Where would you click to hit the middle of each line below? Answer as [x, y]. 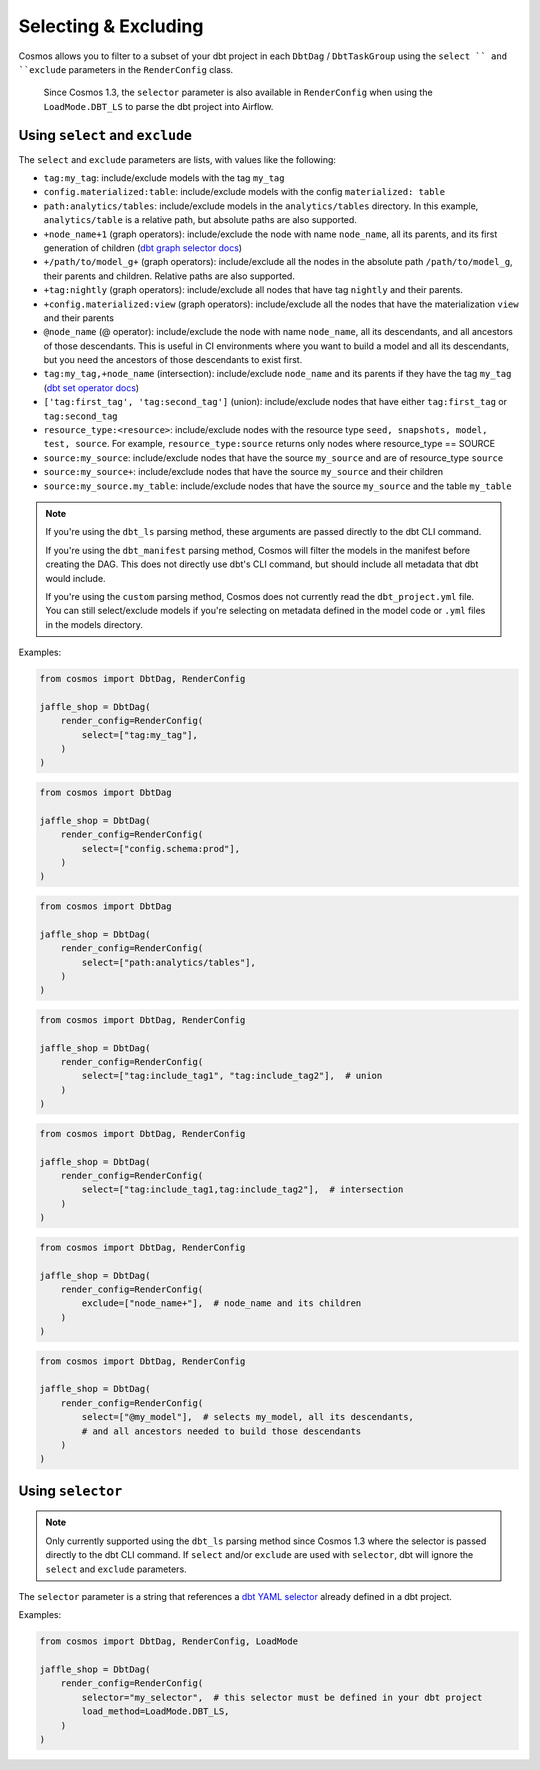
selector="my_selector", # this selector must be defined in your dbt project [282, 1697]
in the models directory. [94, 624]
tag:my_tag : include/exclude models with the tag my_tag [164, 178]
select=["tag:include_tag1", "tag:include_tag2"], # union [232, 1076]
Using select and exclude [105, 135]
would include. [75, 578]
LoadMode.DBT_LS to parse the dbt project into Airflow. [158, 106]
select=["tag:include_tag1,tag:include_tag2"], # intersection [242, 1189]
